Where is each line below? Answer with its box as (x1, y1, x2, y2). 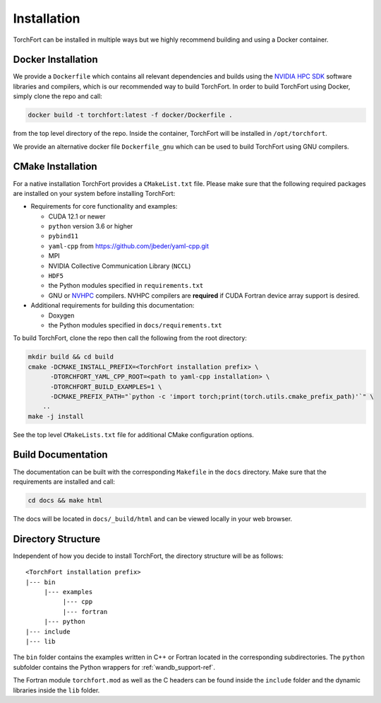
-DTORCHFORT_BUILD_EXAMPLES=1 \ (50, 383, 162, 390)
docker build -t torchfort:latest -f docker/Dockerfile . (28, 111, 233, 120)
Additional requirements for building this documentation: (30, 301, 195, 310)
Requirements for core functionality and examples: (30, 202, 178, 211)
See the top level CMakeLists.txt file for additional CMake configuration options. (13, 430, 254, 438)
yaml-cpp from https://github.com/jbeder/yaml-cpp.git (48, 241, 210, 250)
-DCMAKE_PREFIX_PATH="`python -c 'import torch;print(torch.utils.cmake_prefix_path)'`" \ (50, 393, 374, 400)
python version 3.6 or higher (48, 222, 133, 231)
